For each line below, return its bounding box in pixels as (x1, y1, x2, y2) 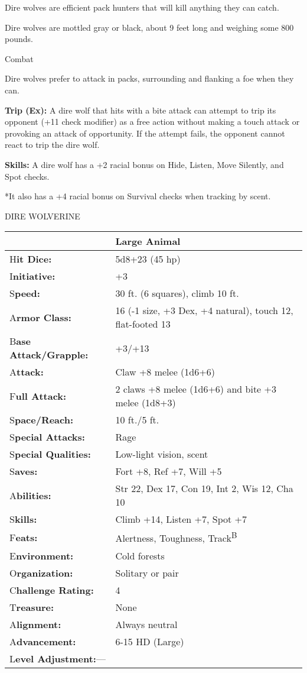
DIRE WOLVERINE (5, 209, 80, 222)
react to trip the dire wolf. (5, 138, 100, 151)
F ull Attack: (9, 389, 67, 403)
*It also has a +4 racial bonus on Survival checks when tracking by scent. (5, 190, 271, 202)
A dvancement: (9, 634, 76, 648)
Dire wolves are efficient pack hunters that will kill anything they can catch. (5, 1, 279, 13)
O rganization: (9, 565, 73, 580)
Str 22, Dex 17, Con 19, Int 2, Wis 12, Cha (115, 481, 293, 496)
